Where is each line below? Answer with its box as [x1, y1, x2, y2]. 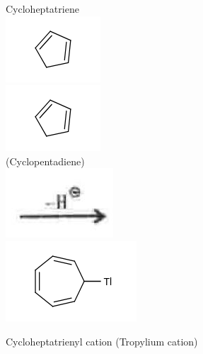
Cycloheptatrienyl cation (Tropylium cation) [6, 333, 198, 348]
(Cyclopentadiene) [6, 153, 85, 168]
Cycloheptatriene [6, 1, 79, 16]
